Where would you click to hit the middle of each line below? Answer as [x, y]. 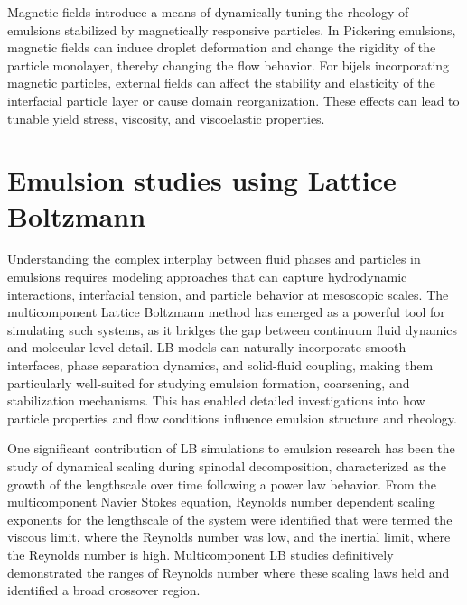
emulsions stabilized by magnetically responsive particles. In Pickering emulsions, [232, 29]
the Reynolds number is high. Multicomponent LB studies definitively [201, 554]
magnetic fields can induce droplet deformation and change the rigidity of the [222, 47]
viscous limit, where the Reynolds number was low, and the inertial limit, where [229, 537]
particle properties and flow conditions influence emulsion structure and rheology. [232, 418]
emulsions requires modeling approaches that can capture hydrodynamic [207, 277]
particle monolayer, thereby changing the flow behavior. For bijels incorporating [229, 65]
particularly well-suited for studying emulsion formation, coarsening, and [209, 382]
